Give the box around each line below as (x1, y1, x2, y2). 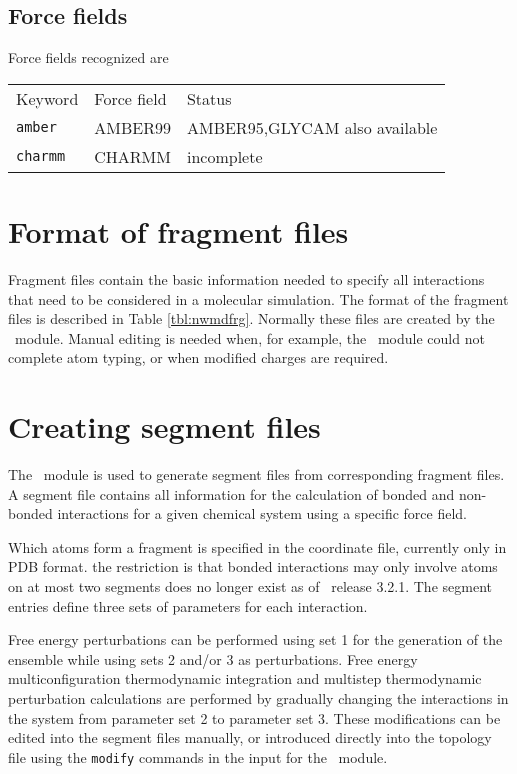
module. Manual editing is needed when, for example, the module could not (14, 327, 485, 348)
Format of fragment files (8, 210, 349, 251)
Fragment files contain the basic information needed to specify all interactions (8, 268, 485, 289)
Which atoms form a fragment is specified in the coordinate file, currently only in (8, 536, 507, 557)
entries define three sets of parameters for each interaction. (8, 595, 368, 616)
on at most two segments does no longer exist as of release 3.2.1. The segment (8, 575, 492, 596)
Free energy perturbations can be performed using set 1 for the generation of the (8, 629, 503, 650)
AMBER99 (94, 115, 171, 139)
